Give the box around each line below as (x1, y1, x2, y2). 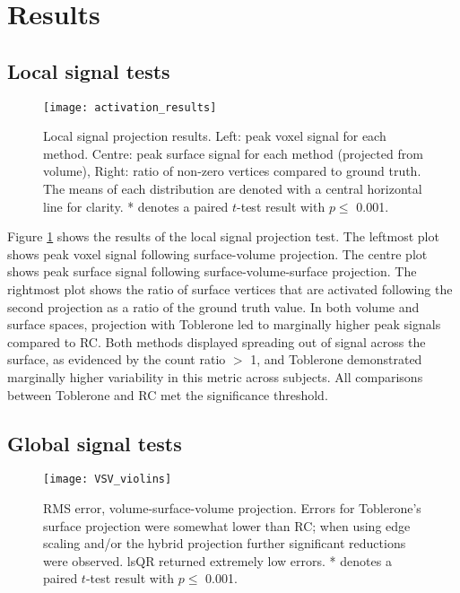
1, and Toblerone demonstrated (250, 350, 422, 369)
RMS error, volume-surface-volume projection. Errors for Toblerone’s (43, 499, 421, 517)
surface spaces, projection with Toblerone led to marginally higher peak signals (7, 315, 441, 334)
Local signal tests (7, 57, 170, 84)
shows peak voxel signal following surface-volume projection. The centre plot (7, 244, 428, 263)
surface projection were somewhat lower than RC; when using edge (43, 516, 411, 535)
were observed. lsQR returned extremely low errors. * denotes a (43, 551, 392, 570)
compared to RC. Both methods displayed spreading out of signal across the (7, 332, 426, 351)
